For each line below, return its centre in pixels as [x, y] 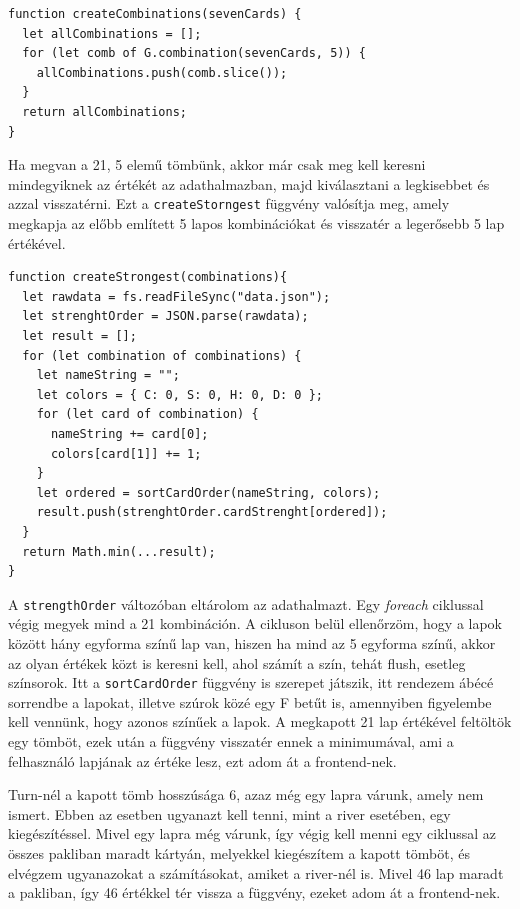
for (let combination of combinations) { [162, 355]
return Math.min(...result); [119, 551]
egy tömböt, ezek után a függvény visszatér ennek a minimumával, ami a [231, 740]
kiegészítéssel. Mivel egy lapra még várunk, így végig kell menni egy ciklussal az [252, 833]
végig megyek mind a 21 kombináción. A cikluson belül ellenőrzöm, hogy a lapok [255, 623]
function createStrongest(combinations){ [148, 277]
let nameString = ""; [108, 375]
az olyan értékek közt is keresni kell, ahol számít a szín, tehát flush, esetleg [237, 662]
